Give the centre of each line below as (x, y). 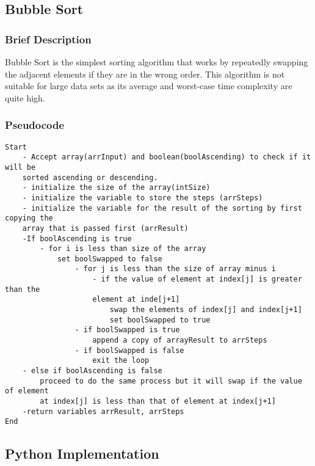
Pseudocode (35, 125)
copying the (29, 218)
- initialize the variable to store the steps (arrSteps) (143, 198)
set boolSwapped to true (160, 320)
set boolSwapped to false (110, 259)
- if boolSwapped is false (129, 350)
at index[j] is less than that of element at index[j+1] (158, 401)
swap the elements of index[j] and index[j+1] (206, 310)
